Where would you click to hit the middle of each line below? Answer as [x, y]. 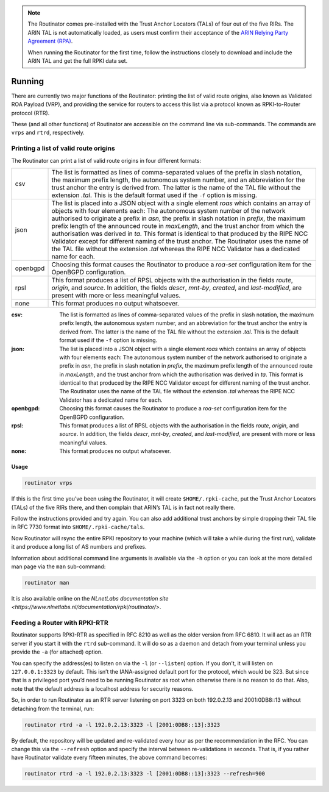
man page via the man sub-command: [58, 566]
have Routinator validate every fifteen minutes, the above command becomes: [109, 758]
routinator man [47, 583]
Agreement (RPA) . [50, 41]
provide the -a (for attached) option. [57, 652]
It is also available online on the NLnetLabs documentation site [90, 598]
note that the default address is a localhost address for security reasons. [102, 688]
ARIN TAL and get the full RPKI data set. [78, 60]
